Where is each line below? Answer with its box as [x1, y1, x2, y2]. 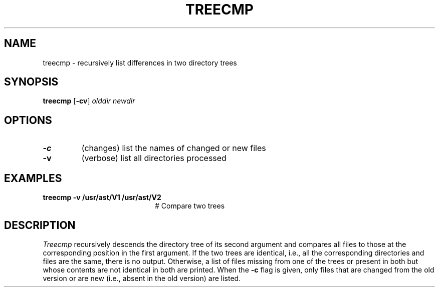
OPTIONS [4, 113, 52, 126]
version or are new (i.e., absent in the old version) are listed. [43, 273, 241, 282]
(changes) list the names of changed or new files [81, 143, 266, 153]
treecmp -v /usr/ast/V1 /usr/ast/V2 [43, 193, 161, 202]
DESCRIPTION [4, 218, 76, 231]
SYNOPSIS [4, 75, 59, 88]
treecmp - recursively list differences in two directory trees [43, 58, 237, 67]
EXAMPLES [4, 171, 62, 184]
